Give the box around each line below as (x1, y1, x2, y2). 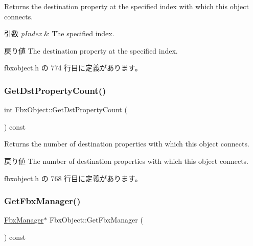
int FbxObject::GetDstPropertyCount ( (4, 104, 127, 115)
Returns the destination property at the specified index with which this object (4, 1, 249, 11)
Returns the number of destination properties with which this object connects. (4, 138, 249, 149)
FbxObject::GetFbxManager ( (49, 214, 143, 225)
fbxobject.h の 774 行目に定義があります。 (4, 62, 142, 73)
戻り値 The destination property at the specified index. (4, 45, 178, 56)
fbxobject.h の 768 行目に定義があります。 (4, 173, 142, 183)
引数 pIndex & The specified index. (4, 28, 114, 39)
